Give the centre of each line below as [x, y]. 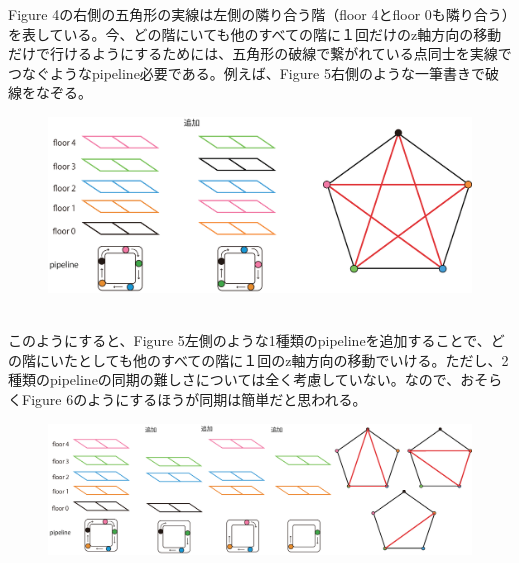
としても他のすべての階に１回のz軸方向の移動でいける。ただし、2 [293, 359]
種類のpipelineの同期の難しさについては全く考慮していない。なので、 [234, 379]
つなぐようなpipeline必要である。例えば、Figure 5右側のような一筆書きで [246, 72]
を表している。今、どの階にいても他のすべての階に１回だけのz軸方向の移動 [255, 33]
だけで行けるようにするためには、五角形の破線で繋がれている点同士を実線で [260, 53]
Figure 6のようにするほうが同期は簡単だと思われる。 [194, 398]
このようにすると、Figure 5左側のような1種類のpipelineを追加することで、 [249, 340]
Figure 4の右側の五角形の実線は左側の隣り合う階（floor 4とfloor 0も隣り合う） [258, 14]
